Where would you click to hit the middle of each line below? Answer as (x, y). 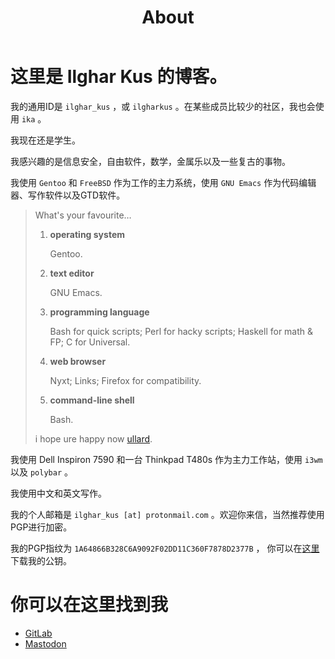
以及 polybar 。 (41, 472)
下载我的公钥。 (41, 560)
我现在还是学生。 (45, 140)
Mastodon (45, 643)
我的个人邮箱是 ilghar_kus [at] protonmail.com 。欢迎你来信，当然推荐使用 (167, 514)
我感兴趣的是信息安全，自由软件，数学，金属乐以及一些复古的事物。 (150, 161)
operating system (87, 234)
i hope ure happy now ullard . (93, 438)
